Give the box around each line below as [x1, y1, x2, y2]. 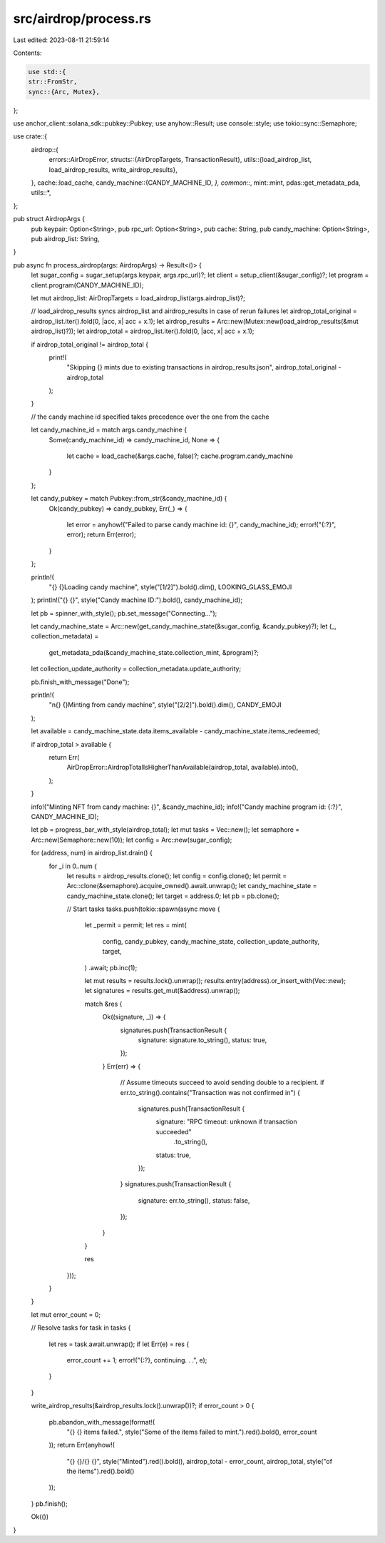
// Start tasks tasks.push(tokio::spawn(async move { [66, 905, 220, 913]
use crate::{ [13, 132, 48, 141]
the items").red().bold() [66, 1467, 135, 1476]
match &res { [84, 999, 123, 1008]
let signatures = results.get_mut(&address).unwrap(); [84, 987, 240, 995]
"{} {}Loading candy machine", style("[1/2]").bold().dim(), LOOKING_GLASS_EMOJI [48, 582, 292, 591]
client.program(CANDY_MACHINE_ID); [31, 280, 144, 289]
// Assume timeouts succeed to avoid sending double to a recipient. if [120, 1078, 324, 1087]
